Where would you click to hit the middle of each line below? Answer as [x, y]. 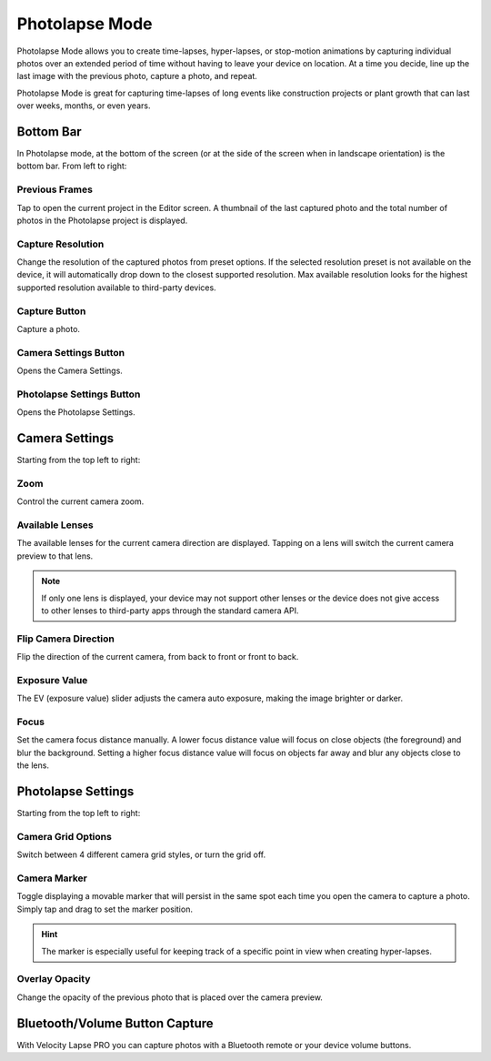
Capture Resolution [60, 244]
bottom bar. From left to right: [72, 166]
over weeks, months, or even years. [84, 106]
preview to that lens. [55, 556]
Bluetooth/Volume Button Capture [115, 1023]
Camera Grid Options [65, 836]
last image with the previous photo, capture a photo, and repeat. [137, 76]
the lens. [33, 765]
